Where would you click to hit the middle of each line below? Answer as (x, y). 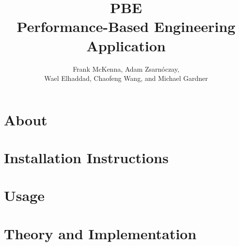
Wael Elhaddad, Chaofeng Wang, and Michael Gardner (126, 78)
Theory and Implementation (100, 233)
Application (126, 45)
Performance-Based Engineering (126, 26)
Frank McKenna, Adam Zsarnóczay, (126, 69)
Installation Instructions (86, 158)
